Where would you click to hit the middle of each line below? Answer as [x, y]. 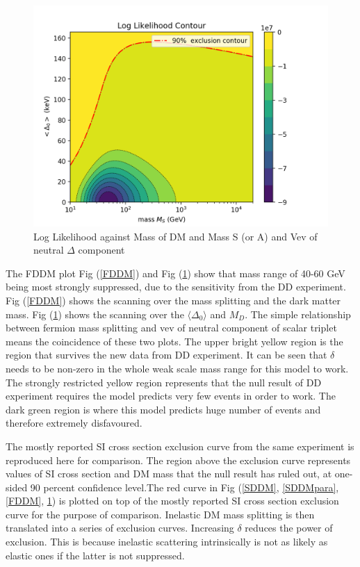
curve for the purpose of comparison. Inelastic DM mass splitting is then [160, 514]
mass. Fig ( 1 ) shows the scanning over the [95, 314]
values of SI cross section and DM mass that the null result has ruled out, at [169, 474]
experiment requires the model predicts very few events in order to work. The [171, 396]
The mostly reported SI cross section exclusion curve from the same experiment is [180, 446]
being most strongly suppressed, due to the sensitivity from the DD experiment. [176, 287]
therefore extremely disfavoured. [74, 423]
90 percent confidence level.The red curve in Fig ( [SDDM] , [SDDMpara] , [185, 487]
